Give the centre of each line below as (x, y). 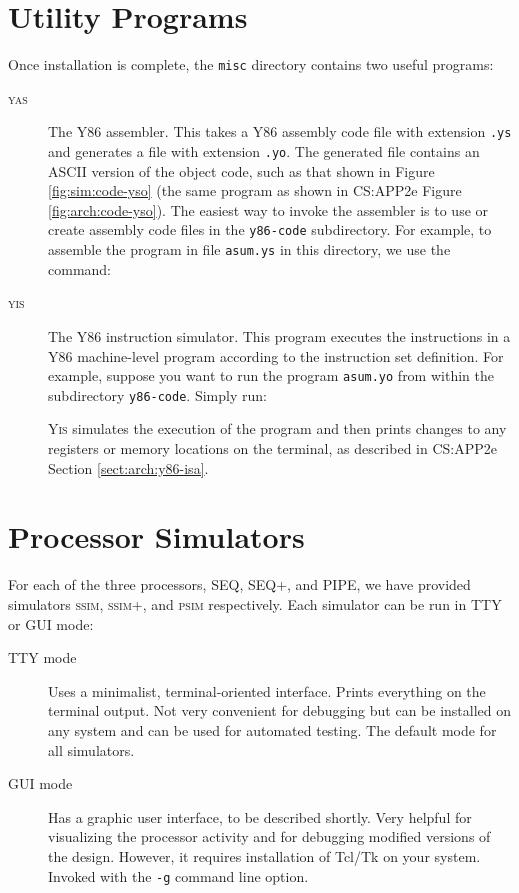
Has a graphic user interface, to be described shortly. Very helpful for (260, 816)
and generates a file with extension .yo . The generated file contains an (264, 151)
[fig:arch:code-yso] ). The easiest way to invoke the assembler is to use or (268, 209)
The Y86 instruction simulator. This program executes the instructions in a (279, 335)
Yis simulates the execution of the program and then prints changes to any (277, 428)
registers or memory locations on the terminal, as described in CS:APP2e (272, 448)
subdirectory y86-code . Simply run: (157, 394)
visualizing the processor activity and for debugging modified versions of (269, 836)
